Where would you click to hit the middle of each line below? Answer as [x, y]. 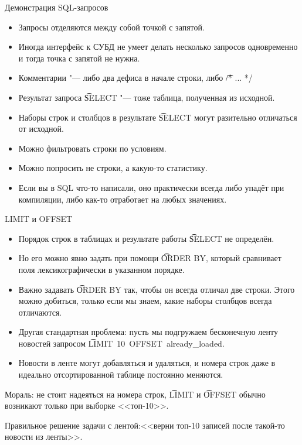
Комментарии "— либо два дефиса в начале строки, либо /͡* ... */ [135, 78]
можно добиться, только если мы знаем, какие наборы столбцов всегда [145, 301]
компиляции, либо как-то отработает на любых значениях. [123, 199]
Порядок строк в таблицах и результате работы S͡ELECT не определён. [146, 238]
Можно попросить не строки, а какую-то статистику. [113, 168]
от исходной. [41, 129]
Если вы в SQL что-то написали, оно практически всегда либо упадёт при [151, 187]
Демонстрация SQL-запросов [57, 7]
